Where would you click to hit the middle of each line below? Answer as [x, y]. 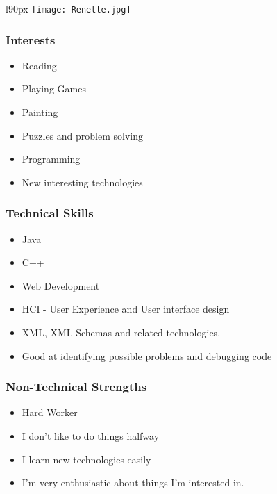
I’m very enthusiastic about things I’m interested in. [133, 483]
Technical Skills [50, 213]
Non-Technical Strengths [76, 387]
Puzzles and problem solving [83, 135]
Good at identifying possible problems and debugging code [147, 355]
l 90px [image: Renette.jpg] [68, 8]
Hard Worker [50, 412]
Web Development [61, 285]
